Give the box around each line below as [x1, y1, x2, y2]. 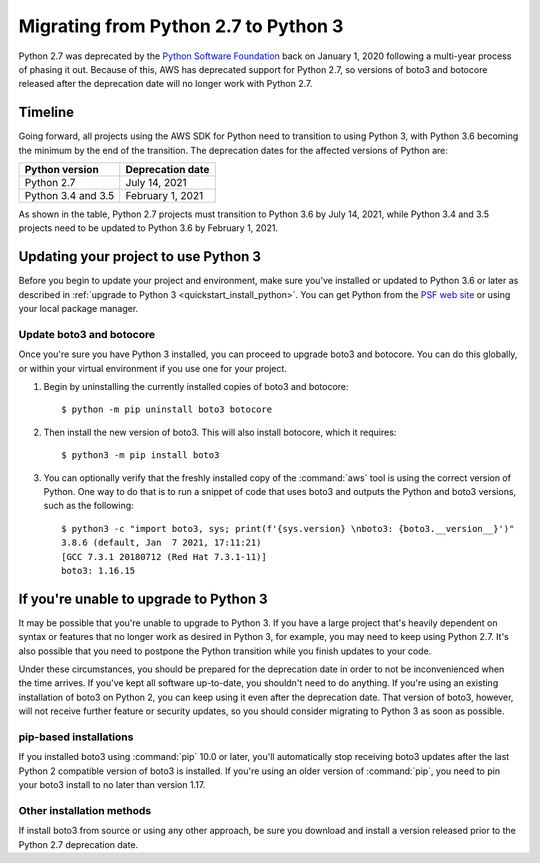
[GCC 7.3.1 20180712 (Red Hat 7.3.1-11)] [61, 551, 267, 562]
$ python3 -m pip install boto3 [61, 450, 220, 461]
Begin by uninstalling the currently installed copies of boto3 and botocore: [43, 381, 349, 393]
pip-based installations [18, 730, 134, 744]
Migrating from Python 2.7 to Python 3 [18, 15, 344, 37]
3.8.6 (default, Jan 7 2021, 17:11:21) [61, 537, 262, 549]
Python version [24, 163, 99, 177]
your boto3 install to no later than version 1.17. [18, 779, 206, 791]
